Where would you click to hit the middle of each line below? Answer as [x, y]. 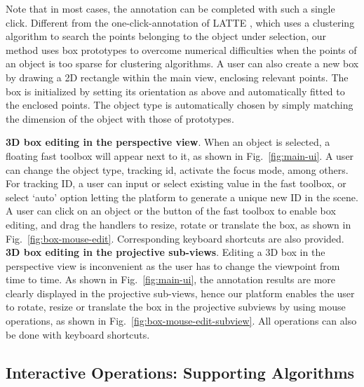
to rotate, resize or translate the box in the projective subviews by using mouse [176, 307]
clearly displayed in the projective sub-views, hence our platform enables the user [180, 293]
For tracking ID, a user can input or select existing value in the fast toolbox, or [176, 183]
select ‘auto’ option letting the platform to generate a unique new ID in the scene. [182, 197]
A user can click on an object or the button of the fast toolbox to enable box [171, 211]
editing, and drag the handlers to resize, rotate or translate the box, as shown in [178, 224]
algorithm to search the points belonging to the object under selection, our [166, 36]
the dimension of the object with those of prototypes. [120, 118]
